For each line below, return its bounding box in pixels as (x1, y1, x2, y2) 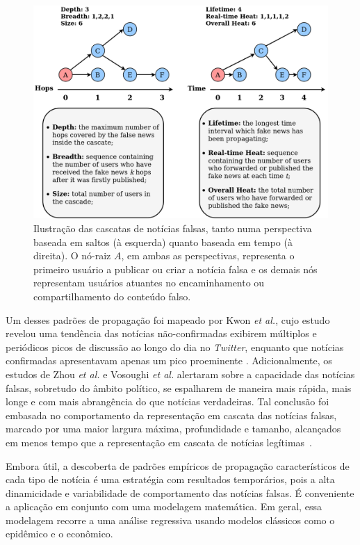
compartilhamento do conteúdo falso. (33, 288, 191, 303)
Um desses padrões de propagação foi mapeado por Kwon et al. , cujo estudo (6, 312, 330, 327)
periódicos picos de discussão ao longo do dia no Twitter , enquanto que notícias (6, 339, 344, 354)
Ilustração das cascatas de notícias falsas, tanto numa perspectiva (33, 221, 312, 235)
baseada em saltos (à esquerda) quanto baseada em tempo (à (33, 234, 293, 249)
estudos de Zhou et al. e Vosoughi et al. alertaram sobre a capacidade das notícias (6, 366, 355, 381)
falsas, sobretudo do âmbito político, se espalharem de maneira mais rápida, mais (6, 380, 352, 395)
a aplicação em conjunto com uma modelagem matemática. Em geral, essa (6, 499, 322, 514)
